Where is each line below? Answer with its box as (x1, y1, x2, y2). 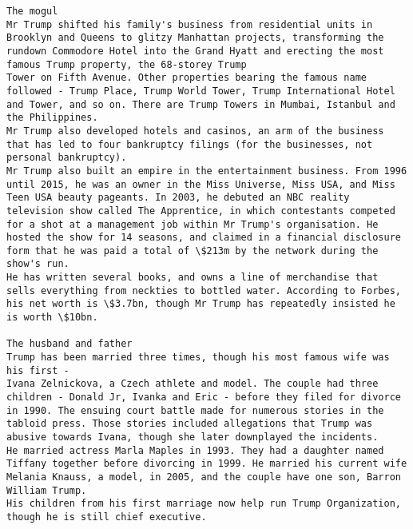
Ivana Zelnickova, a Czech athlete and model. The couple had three (6, 378, 379, 390)
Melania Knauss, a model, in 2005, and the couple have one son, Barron (6, 471, 401, 483)
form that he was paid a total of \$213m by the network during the (6, 245, 379, 257)
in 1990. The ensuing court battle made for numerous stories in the (6, 404, 384, 416)
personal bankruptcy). (6, 152, 127, 164)
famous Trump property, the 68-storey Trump (6, 58, 247, 70)
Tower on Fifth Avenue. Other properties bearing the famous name (6, 72, 367, 84)
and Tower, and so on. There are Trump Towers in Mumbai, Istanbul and (6, 98, 395, 110)
